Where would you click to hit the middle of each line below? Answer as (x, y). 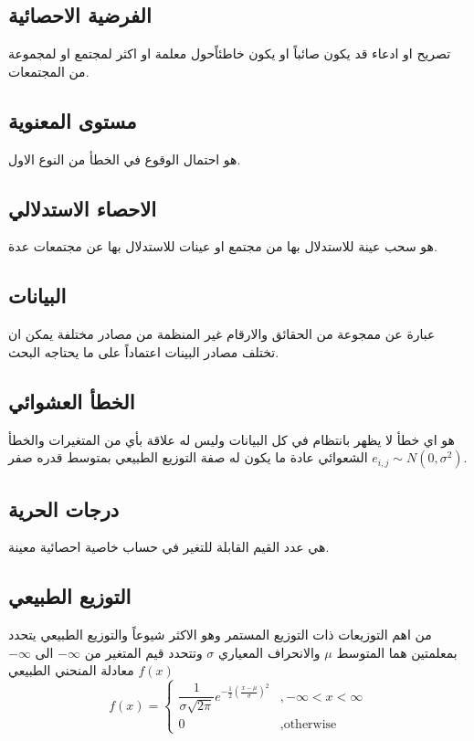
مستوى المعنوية (73, 120)
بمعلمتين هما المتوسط (397, 652)
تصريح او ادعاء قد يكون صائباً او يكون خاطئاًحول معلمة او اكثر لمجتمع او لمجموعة (230, 53)
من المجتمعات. (49, 71)
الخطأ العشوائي (72, 401)
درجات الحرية (64, 508)
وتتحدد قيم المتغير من (143, 652)
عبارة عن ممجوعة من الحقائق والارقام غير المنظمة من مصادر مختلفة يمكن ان (222, 334)
